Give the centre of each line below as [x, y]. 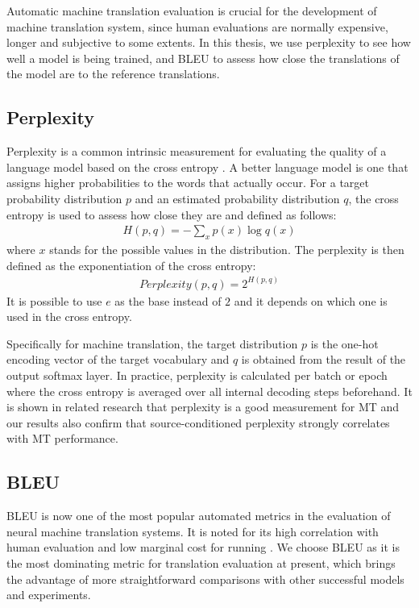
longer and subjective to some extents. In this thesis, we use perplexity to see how [209, 42]
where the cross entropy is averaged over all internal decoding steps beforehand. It [209, 391]
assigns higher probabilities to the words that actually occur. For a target [188, 183]
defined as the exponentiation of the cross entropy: [131, 265]
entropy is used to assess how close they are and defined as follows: [172, 214]
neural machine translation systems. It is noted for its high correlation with [193, 531]
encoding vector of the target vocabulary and [118, 359]
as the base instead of [168, 300]
